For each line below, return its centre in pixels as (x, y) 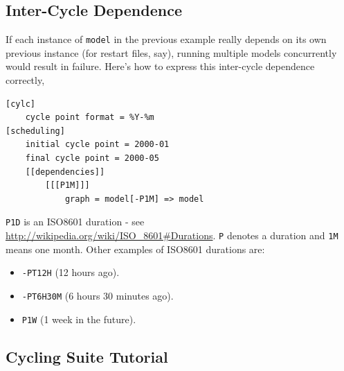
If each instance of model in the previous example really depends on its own (166, 39)
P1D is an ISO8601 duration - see (75, 222)
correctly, (25, 80)
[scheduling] (35, 131)
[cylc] (20, 104)
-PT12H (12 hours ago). (71, 272)
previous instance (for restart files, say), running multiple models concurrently (171, 52)
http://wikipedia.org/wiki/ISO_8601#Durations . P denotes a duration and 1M (172, 235)
